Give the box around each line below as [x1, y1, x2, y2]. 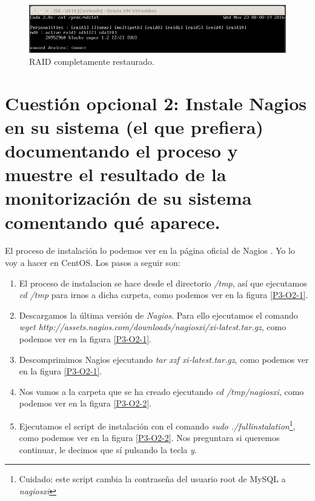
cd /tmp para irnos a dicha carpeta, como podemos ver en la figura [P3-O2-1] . [19, 288, 308, 301]
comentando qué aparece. [5, 209, 220, 234]
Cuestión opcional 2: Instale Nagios [5, 90, 307, 115]
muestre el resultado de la [5, 162, 227, 187]
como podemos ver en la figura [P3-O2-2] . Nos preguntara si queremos [19, 431, 280, 444]
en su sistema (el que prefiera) [5, 114, 264, 139]
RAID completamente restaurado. [29, 55, 154, 67]
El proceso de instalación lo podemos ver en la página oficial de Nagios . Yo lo [5, 244, 295, 257]
